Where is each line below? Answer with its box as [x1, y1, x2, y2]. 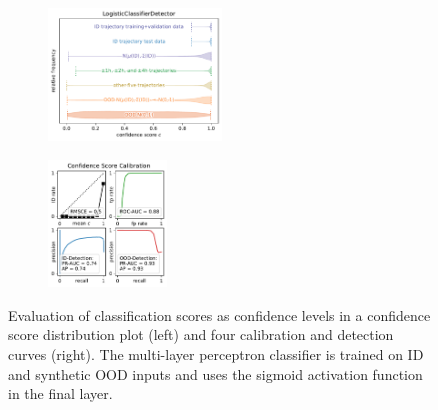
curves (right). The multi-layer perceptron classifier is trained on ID [8, 343, 424, 364]
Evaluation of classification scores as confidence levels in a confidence [8, 304, 431, 325]
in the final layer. [8, 383, 113, 404]
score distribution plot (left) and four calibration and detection [8, 324, 394, 345]
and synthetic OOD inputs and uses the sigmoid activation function [8, 363, 423, 384]
